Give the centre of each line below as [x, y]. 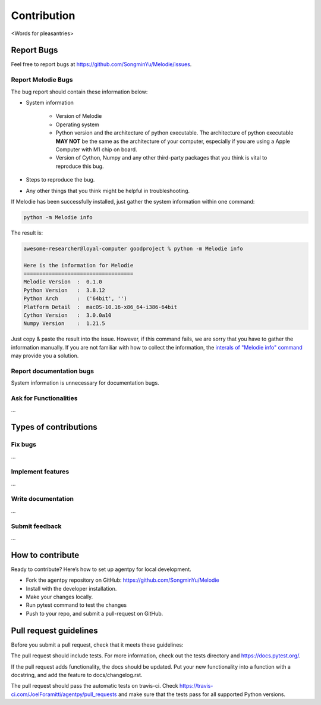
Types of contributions [54, 427]
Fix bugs [24, 445]
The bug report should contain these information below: [79, 92]
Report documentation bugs [53, 371]
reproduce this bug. [80, 166]
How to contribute [45, 555]
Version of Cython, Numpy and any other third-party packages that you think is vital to [161, 158]
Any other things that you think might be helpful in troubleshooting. [108, 191]
